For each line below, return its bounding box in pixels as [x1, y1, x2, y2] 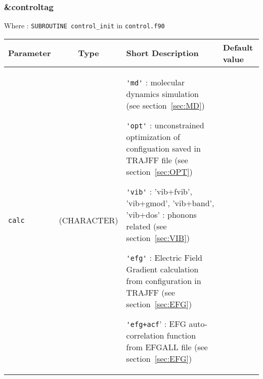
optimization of [126, 130, 180, 143]
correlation [126, 329, 164, 341]
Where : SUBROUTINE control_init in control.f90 [4, 20, 165, 31]
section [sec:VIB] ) [126, 231, 190, 244]
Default [223, 41, 253, 53]
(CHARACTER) [59, 214, 118, 226]
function [166, 329, 196, 341]
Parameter [8, 47, 51, 59]
